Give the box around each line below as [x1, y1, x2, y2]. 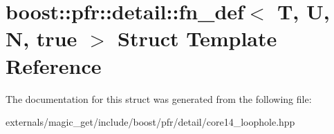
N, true [6, 24, 77, 52]
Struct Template [118, 24, 277, 52]
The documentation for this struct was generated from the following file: [6, 91, 312, 106]
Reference [6, 51, 102, 79]
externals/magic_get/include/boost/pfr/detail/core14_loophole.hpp [6, 115, 295, 129]
